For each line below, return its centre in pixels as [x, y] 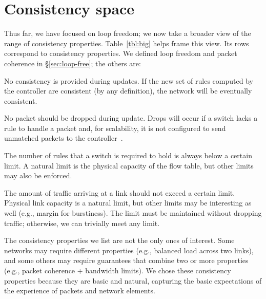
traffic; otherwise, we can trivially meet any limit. [82, 223]
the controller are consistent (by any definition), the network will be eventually [128, 91]
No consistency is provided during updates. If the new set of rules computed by [129, 80]
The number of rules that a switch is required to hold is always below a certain [128, 155]
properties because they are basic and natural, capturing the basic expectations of [133, 280]
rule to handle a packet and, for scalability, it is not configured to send [115, 128]
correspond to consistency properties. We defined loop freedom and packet [121, 53]
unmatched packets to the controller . [64, 138]
